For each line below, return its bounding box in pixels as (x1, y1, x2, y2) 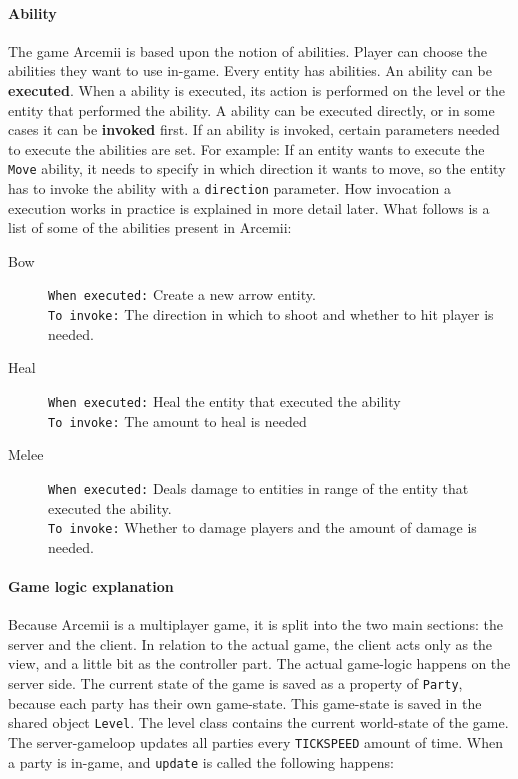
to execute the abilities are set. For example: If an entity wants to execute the (8, 138, 485, 159)
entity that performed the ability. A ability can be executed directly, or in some (8, 99, 495, 120)
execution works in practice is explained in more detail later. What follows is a (8, 197, 490, 218)
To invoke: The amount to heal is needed (48, 410, 307, 431)
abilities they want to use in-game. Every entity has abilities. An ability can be (8, 60, 492, 81)
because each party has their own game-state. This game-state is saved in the (8, 692, 482, 713)
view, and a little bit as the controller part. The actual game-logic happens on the (8, 653, 511, 674)
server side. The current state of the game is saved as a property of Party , (8, 672, 463, 693)
